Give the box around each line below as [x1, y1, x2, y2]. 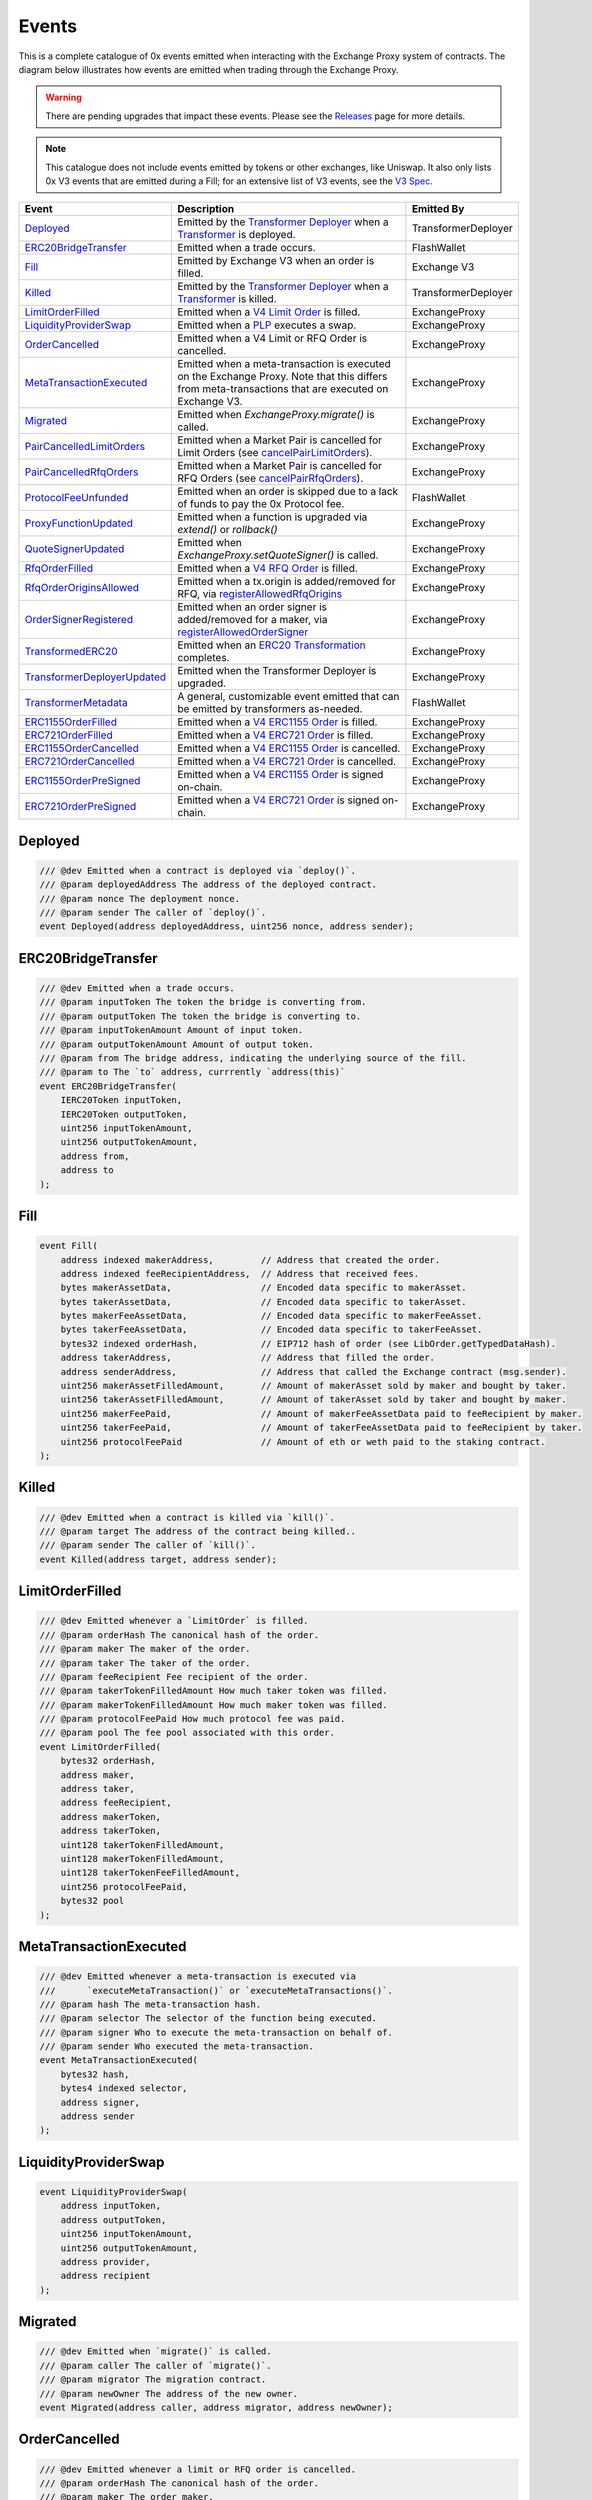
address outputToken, [60, 2214, 167, 2225]
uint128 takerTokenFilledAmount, [60, 1839, 225, 1850]
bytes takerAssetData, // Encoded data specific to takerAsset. [60, 1296, 467, 1307]
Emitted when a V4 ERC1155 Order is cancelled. [177, 741, 401, 755]
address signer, [60, 2096, 140, 2108]
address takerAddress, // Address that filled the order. [60, 1352, 435, 1364]
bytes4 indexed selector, [60, 2083, 188, 2094]
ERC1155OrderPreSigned [24, 774, 141, 788]
